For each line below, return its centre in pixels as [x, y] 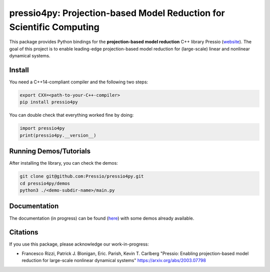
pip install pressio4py [49, 102]
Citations [24, 232]
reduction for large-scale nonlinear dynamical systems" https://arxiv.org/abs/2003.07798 [114, 261]
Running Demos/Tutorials [50, 151]
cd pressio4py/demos [45, 183]
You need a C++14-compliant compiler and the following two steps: [79, 82]
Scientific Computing [54, 27]
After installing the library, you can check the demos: [64, 163]
